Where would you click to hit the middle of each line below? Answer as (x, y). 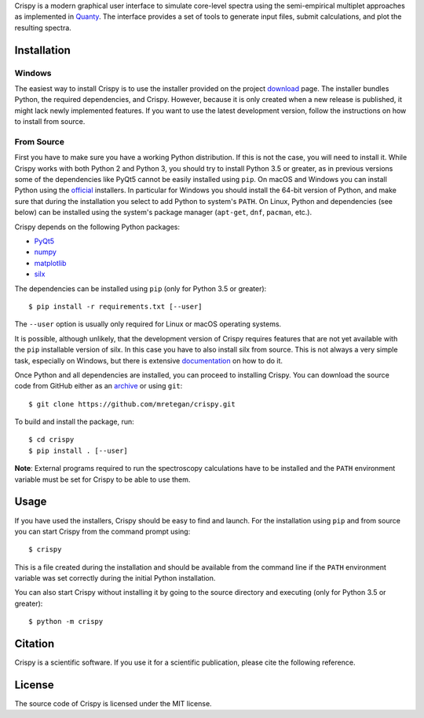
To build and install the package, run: (74, 422)
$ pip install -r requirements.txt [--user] (116, 306)
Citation (35, 644)
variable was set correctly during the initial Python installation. (115, 578)
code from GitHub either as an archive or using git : (99, 386)
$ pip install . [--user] (79, 450)
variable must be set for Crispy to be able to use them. (102, 479)
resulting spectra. (43, 27)
